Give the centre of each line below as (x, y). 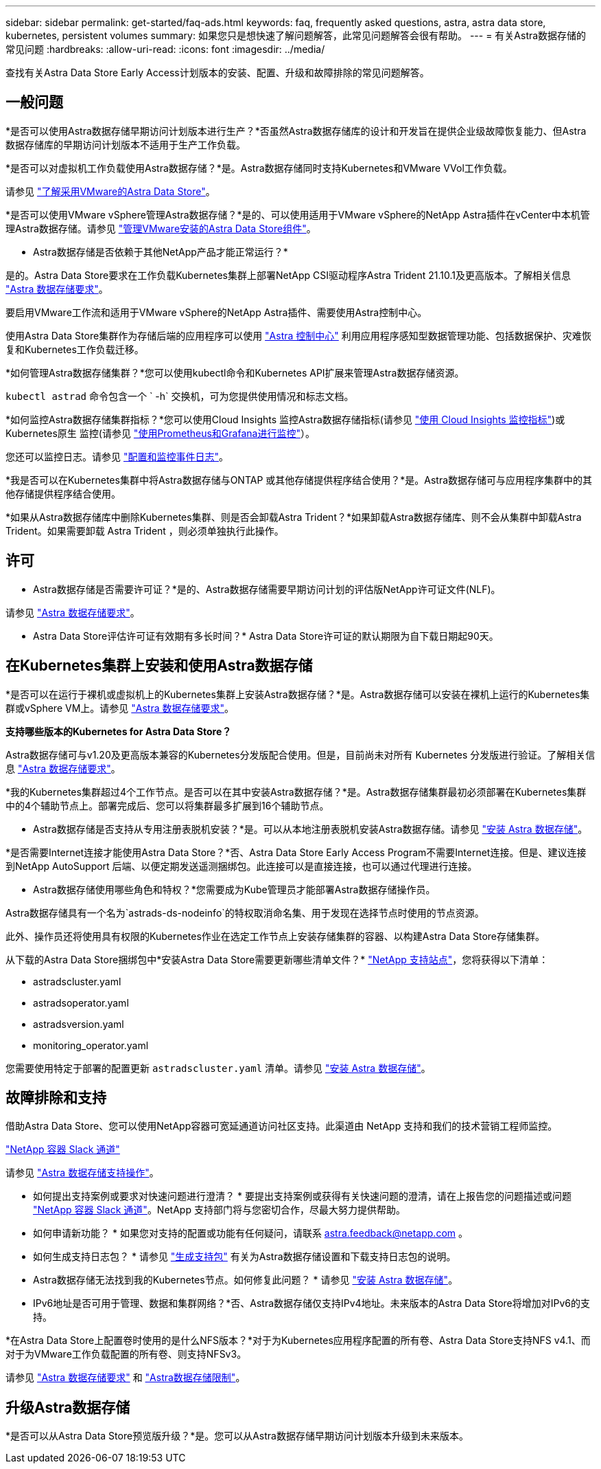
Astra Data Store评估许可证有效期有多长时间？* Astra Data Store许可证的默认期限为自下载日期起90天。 (266, 636)
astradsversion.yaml (79, 1024)
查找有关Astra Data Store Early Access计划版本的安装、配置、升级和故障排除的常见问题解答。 (217, 72)
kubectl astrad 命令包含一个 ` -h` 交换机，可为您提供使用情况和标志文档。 (180, 396)
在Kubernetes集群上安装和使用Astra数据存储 (159, 666)
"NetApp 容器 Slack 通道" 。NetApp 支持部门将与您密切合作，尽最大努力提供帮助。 (219, 1210)
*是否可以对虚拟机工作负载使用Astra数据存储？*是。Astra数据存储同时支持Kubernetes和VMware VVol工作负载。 (259, 168)
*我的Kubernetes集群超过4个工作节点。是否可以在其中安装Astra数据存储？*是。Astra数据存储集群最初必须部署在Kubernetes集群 (296, 792)
